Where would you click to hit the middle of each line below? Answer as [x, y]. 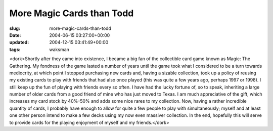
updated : [19, 42]
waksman [59, 49]
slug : [15, 28]
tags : [15, 49]
